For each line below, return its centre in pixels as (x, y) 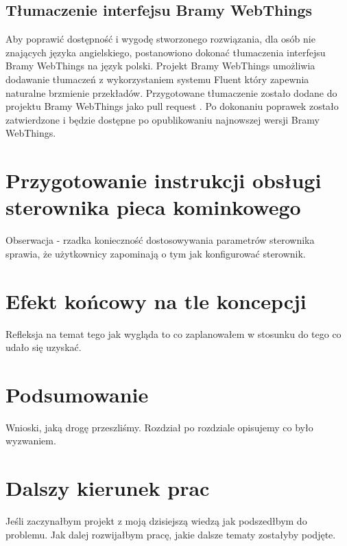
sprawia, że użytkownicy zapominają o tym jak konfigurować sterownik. (156, 253)
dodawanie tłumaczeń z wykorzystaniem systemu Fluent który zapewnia (157, 79)
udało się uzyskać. (44, 347)
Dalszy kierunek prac (108, 488)
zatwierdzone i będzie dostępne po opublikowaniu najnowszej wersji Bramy (163, 119)
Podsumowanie (77, 394)
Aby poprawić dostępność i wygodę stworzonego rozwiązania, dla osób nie (160, 39)
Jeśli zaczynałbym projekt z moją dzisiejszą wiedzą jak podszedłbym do (156, 521)
